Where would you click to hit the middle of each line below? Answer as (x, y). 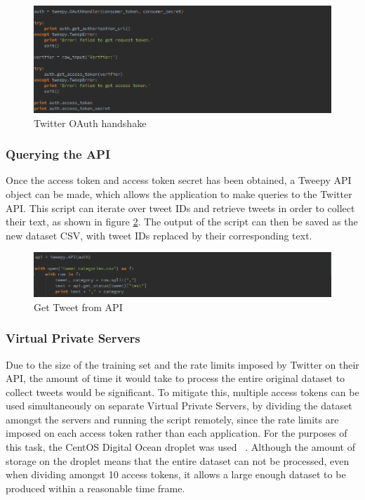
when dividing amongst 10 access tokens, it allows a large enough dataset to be (176, 474)
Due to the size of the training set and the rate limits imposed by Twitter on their (182, 364)
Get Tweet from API (78, 307)
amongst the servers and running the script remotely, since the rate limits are (172, 419)
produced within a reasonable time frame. (95, 488)
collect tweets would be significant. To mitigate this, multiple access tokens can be (182, 392)
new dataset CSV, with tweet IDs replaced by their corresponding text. (159, 235)
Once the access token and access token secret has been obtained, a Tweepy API (179, 180)
